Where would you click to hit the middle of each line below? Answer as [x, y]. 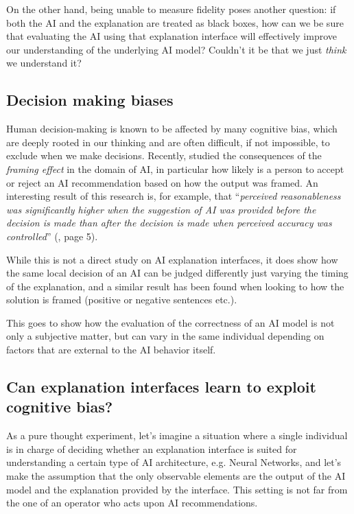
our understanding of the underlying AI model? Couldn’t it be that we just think [176, 49]
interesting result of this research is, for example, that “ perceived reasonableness [174, 196]
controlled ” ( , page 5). [52, 236]
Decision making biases [90, 100]
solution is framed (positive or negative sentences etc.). [122, 300]
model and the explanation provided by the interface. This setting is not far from [177, 489]
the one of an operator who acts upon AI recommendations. [132, 503]
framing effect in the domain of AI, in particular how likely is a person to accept [175, 168]
